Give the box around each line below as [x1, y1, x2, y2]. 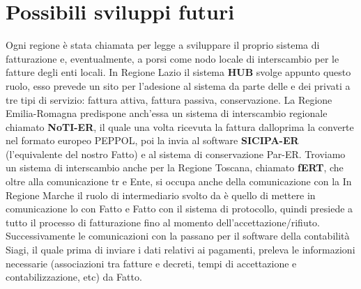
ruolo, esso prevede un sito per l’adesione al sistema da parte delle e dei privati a [6, 78, 351, 93]
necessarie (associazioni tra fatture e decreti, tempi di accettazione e [6, 256, 297, 270]
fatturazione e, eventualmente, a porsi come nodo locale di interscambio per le [6, 51, 339, 65]
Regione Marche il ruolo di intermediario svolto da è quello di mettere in [6, 187, 316, 202]
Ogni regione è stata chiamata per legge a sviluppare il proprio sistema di [6, 38, 320, 52]
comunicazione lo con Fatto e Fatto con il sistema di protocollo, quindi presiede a [6, 201, 353, 216]
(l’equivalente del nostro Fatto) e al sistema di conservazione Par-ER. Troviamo [6, 146, 346, 161]
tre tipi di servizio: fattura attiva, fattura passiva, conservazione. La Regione [6, 92, 332, 107]
